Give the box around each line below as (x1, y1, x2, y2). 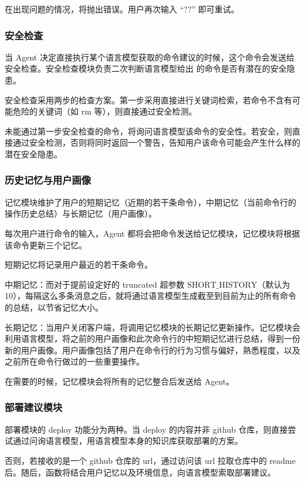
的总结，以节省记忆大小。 (5, 301, 103, 313)
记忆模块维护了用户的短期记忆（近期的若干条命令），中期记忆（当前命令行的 (5, 196, 296, 208)
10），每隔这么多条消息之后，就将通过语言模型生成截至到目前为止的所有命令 (5, 289, 296, 302)
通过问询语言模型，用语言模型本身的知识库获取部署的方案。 (12, 434, 243, 447)
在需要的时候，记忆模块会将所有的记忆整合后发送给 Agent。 (5, 375, 235, 387)
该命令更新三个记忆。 (5, 238, 87, 251)
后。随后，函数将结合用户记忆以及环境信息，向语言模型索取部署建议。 (5, 466, 276, 478)
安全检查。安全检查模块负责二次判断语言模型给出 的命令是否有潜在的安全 (5, 62, 287, 75)
